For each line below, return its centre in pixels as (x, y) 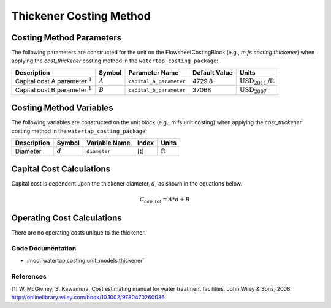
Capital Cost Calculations (61, 169)
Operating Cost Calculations (67, 218)
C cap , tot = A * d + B (165, 200)
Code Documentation (44, 249)
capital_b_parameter (157, 90)
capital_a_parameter (157, 81)
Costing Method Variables (62, 108)
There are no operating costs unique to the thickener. (79, 233)
